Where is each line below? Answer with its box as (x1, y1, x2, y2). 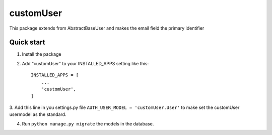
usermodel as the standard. (9, 111, 66, 117)
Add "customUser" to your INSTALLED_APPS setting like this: (22, 60, 149, 66)
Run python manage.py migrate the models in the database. (22, 120, 154, 126)
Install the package (22, 51, 61, 57)
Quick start (9, 38, 45, 47)
